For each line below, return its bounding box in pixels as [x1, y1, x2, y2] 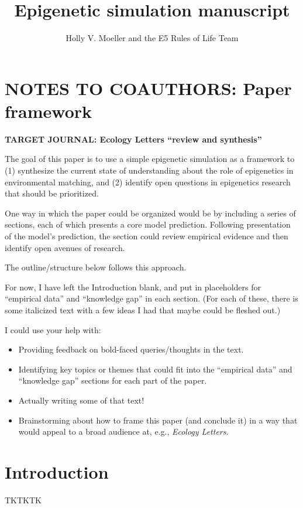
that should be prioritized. [5, 187, 99, 199]
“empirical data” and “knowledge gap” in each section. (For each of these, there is [5, 292, 298, 304]
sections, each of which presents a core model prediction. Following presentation [5, 218, 291, 231]
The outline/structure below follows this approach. [5, 261, 187, 273]
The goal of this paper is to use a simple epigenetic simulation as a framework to [5, 153, 295, 165]
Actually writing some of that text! [18, 394, 144, 406]
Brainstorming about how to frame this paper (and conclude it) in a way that [18, 414, 298, 426]
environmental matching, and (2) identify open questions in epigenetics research [5, 175, 291, 188]
